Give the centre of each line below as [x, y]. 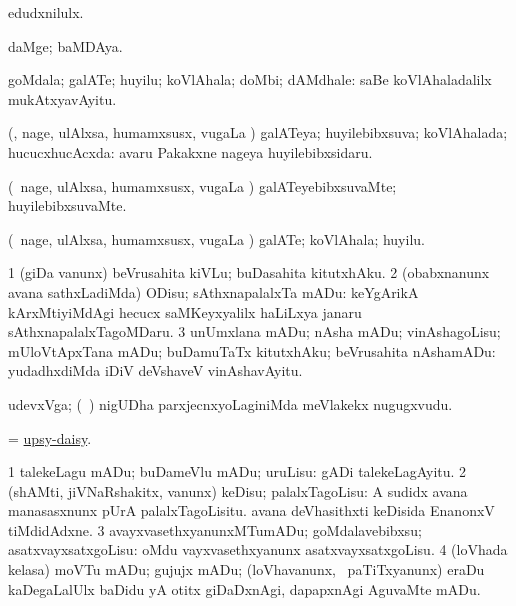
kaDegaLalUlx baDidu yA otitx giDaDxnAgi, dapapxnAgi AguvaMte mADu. [244, 588]
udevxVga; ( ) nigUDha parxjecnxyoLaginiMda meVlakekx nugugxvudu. [230, 403]
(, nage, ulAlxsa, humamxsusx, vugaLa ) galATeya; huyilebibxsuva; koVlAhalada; [258, 132]
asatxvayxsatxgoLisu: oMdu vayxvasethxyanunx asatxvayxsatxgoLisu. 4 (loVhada [258, 549]
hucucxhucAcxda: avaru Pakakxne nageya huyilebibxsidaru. [190, 151]
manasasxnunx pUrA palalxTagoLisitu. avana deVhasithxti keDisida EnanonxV [251, 510]
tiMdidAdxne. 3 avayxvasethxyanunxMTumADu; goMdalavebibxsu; [215, 529]
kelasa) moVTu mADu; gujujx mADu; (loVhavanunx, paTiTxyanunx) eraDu [246, 569]
